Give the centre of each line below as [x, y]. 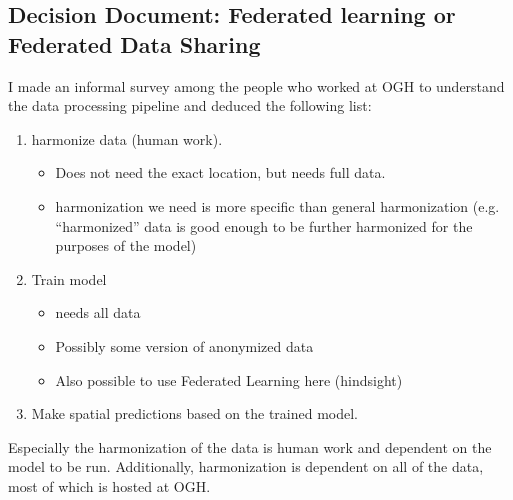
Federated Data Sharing [134, 43]
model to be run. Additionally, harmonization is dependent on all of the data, [246, 466]
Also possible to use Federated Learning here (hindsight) [229, 379]
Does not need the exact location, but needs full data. [220, 172]
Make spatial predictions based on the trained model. [195, 413]
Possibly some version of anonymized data [184, 345]
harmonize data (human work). [127, 138]
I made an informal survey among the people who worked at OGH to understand [256, 85]
